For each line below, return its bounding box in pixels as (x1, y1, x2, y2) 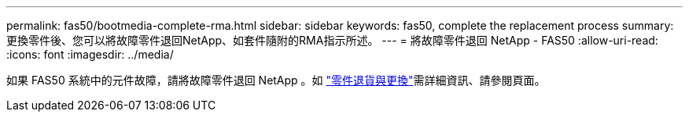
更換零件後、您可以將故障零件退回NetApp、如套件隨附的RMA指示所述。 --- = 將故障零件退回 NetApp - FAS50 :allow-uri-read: (6, 34, 658, 47)
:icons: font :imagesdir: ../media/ (6, 48, 174, 61)
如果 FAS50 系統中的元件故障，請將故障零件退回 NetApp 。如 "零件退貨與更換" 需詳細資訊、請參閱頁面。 (6, 73, 546, 87)
